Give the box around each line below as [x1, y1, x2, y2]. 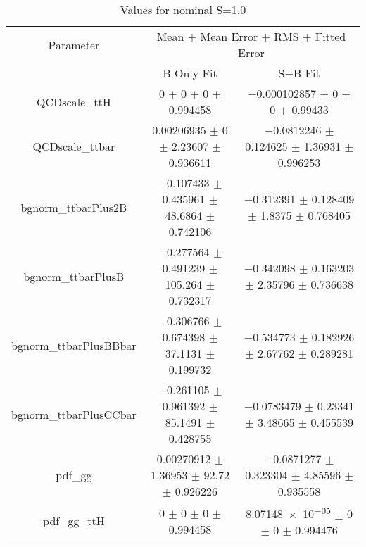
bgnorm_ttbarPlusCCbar [11, 405, 137, 422]
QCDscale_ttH [37, 93, 111, 110]
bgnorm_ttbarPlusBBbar [11, 337, 137, 353]
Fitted [315, 28, 346, 44]
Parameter [48, 36, 100, 53]
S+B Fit [278, 65, 320, 81]
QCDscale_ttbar [32, 138, 115, 154]
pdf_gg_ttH [43, 513, 105, 529]
